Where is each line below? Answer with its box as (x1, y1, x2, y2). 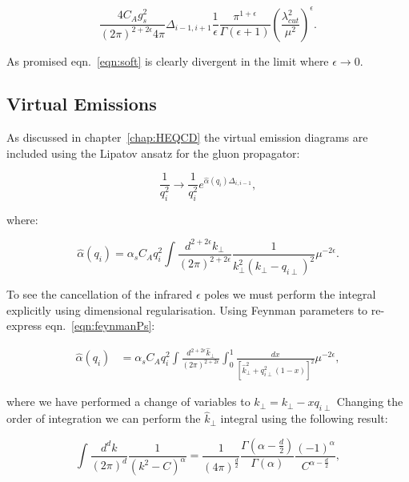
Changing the (336, 393, 403, 410)
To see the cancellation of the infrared (6, 286, 193, 303)
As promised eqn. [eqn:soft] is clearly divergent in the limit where (6, 52, 329, 69)
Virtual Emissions (6, 91, 157, 116)
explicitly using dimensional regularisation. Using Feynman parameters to (6, 301, 368, 318)
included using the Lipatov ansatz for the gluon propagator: (6, 144, 300, 161)
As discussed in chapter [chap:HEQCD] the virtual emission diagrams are (6, 129, 368, 146)
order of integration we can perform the (6, 410, 201, 427)
